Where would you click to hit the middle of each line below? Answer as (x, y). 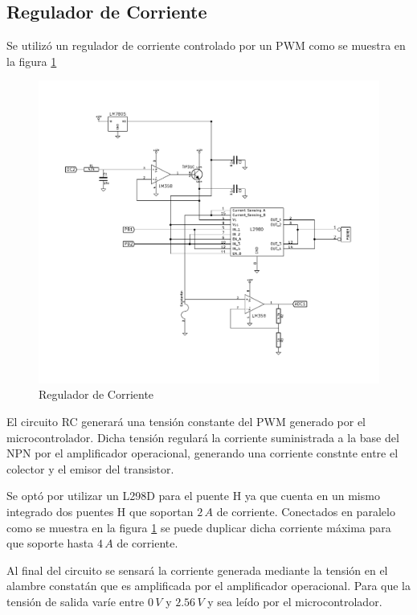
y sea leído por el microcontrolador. (295, 601)
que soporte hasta (50, 543)
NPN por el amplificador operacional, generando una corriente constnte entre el (202, 453)
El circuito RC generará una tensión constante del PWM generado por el (186, 421)
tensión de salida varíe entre (76, 601)
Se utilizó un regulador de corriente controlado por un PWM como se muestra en (206, 45)
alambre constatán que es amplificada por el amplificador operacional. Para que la (209, 586)
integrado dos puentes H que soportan (100, 511)
